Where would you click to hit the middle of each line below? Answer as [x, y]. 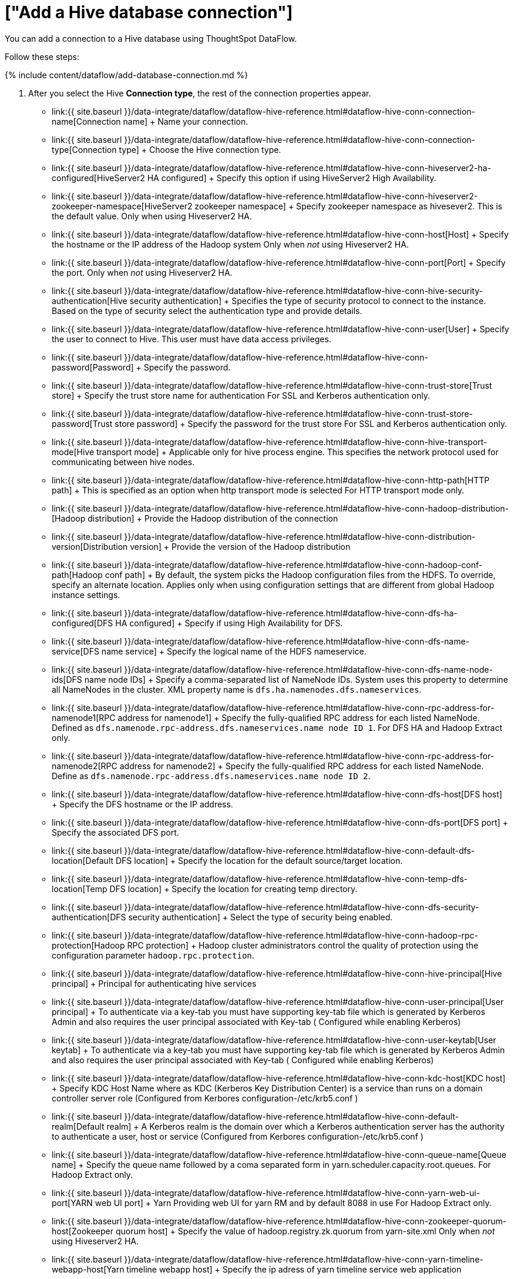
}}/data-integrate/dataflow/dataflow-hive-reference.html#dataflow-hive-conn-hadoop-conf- [303, 565]
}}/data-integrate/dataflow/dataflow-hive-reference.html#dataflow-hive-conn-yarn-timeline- [304, 1259]
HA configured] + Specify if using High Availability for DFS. [229, 623]
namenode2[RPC [85, 766]
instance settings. [86, 595]
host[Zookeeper [83, 1231]
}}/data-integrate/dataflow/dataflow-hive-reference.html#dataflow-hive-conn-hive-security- [303, 290]
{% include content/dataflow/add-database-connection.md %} [127, 75]
